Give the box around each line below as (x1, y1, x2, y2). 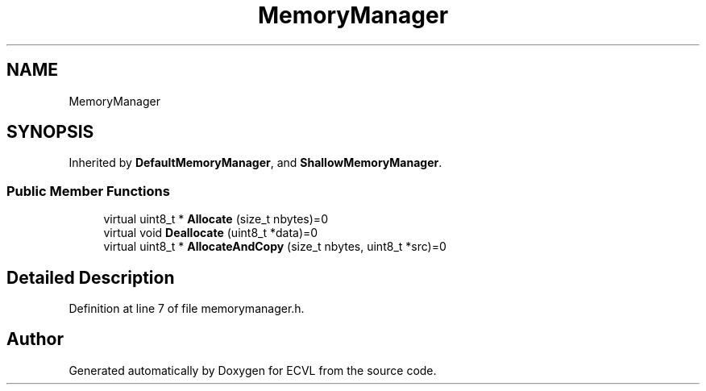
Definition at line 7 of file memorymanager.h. (69, 302, 305, 316)
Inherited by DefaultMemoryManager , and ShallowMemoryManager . (69, 156, 442, 170)
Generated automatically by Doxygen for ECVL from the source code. (69, 363, 437, 377)
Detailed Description (6, 267, 175, 288)
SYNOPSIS (6, 122, 94, 143)
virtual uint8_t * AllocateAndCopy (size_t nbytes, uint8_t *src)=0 (103, 239, 446, 254)
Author (6, 329, 64, 350)
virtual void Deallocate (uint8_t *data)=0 (103, 226, 318, 240)
